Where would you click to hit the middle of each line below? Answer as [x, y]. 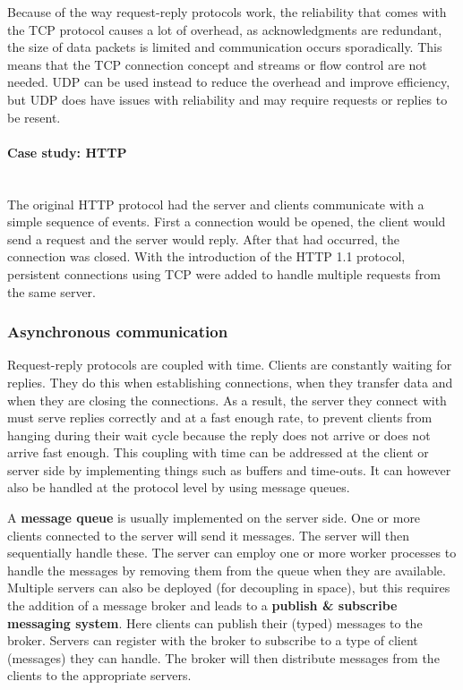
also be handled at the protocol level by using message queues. [179, 487]
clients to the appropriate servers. [99, 675]
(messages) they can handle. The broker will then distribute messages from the [223, 657]
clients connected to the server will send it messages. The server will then [208, 535]
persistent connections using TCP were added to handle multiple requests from [224, 273]
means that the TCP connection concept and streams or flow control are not [217, 64]
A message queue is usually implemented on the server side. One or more [214, 518]
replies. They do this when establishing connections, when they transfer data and [230, 382]
